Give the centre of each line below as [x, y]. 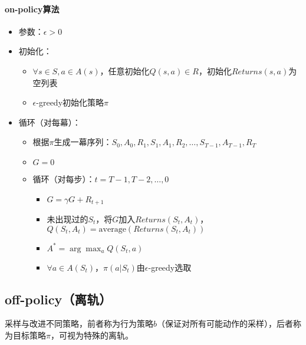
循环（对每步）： [64, 178]
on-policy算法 [32, 9]
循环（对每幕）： [50, 122]
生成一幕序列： [83, 142]
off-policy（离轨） [58, 299]
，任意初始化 [125, 70]
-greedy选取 [170, 267]
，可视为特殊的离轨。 [92, 335]
